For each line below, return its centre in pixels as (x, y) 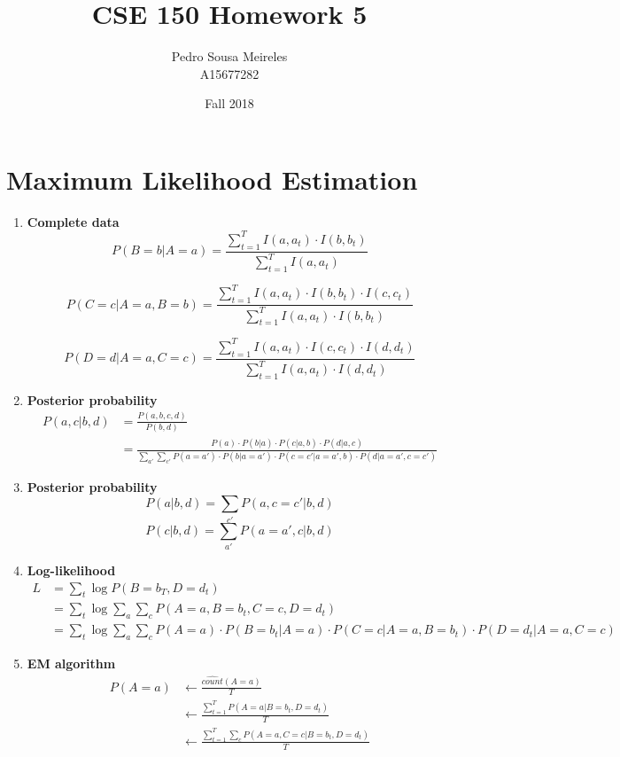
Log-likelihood (71, 570)
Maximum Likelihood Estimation (212, 179)
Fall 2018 (229, 103)
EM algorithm (71, 663)
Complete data (73, 221)
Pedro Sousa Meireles (229, 56)
